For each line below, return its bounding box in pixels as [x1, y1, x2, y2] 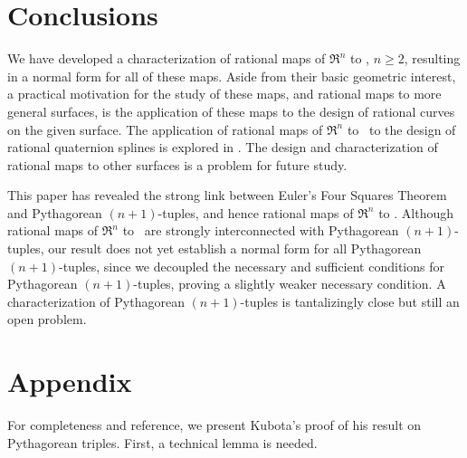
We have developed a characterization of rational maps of [7, 49, 326, 68]
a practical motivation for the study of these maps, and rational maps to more [7, 84, 442, 103]
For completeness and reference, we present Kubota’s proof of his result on [7, 415, 422, 434]
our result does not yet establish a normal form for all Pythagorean [48, 239, 422, 258]
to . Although [378, 203, 454, 222]
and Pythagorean [7, 203, 102, 222]
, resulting [404, 49, 461, 68]
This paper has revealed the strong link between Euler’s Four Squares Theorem [7, 186, 447, 205]
